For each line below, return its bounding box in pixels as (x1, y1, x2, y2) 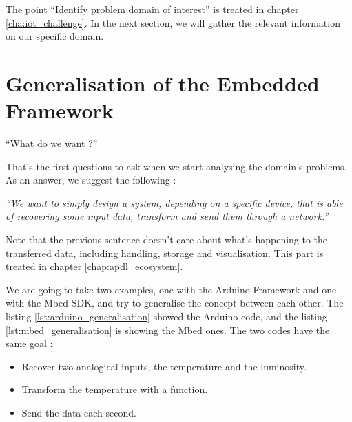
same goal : (6, 336, 53, 351)
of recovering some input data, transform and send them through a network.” (6, 209, 329, 223)
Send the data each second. (21, 406, 136, 419)
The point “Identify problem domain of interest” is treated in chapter (6, 2, 299, 16)
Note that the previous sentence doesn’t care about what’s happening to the (6, 232, 328, 247)
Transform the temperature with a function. (21, 382, 208, 397)
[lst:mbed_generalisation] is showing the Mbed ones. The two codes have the (6, 322, 330, 337)
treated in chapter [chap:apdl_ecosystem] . (6, 259, 183, 274)
